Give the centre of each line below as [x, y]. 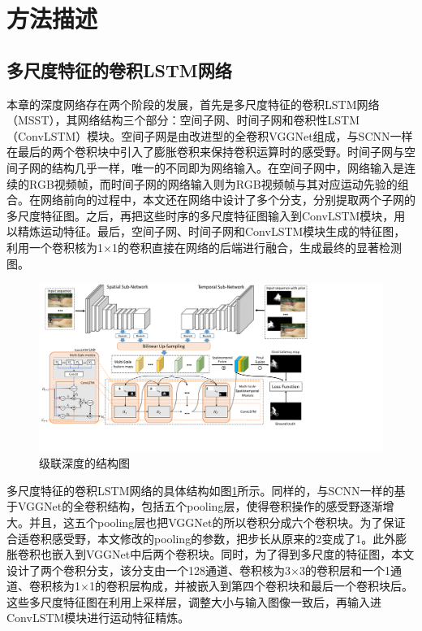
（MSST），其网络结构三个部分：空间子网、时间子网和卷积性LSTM [183, 120]
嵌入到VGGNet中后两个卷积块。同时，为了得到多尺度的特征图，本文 [233, 554]
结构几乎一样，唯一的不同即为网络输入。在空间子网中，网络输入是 [228, 167]
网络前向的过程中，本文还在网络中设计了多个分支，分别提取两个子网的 [228, 200]
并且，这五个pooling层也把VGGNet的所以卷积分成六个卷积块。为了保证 [217, 522]
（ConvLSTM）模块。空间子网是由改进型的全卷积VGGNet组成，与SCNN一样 [210, 135]
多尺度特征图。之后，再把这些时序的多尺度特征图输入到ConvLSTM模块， [200, 215]
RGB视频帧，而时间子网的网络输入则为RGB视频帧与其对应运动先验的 [213, 183]
